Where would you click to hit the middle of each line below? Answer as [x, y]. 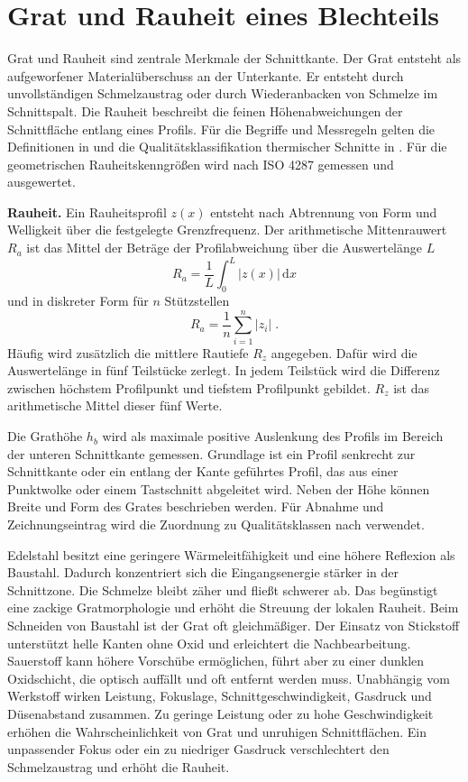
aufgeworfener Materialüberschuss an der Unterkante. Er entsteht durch [206, 75]
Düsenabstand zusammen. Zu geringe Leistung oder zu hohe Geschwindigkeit [220, 713]
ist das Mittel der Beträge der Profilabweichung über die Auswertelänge [225, 248]
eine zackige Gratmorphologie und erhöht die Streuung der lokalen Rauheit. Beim [233, 607]
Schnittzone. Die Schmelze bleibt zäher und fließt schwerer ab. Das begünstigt [223, 589]
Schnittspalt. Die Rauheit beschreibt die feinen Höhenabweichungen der [205, 110]
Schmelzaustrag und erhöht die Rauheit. [119, 766]
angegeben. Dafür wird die [344, 352]
